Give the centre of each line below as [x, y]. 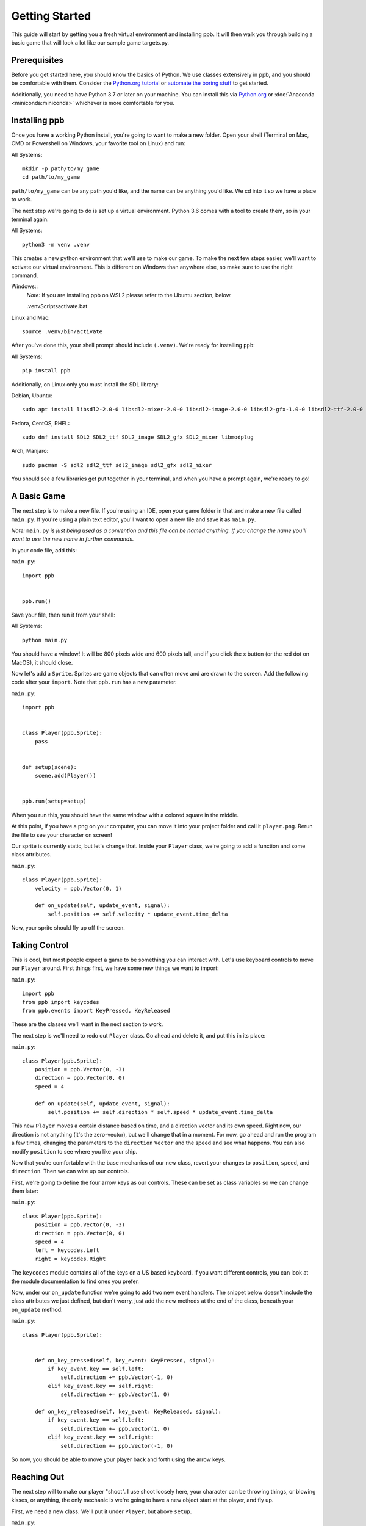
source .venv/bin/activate [63, 331]
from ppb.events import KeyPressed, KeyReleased [96, 1011]
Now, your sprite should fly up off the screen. [68, 928]
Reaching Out [38, 1477]
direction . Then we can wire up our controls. [70, 1171]
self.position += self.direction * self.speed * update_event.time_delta [160, 1112]
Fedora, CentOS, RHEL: [41, 423]
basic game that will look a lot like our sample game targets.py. [90, 42]
